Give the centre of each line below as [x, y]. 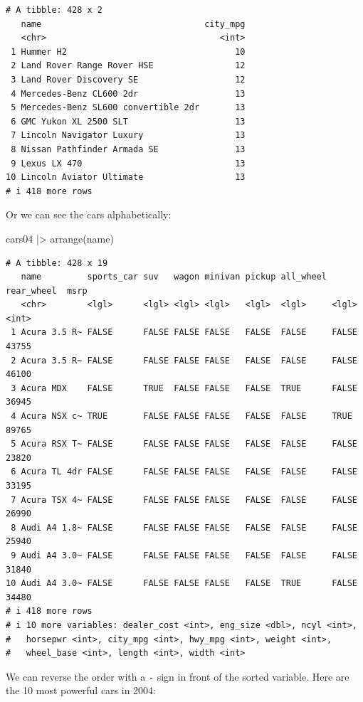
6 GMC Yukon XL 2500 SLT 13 [128, 121]
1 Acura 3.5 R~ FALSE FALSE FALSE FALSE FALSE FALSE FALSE [184, 333]
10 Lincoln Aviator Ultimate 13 [126, 177]
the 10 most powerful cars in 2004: [81, 690]
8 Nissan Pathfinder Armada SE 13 [128, 149]
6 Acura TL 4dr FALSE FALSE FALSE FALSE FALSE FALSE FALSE [184, 472]
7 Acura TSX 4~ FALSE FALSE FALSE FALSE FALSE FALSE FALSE [184, 500]
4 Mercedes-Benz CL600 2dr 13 [128, 94]
